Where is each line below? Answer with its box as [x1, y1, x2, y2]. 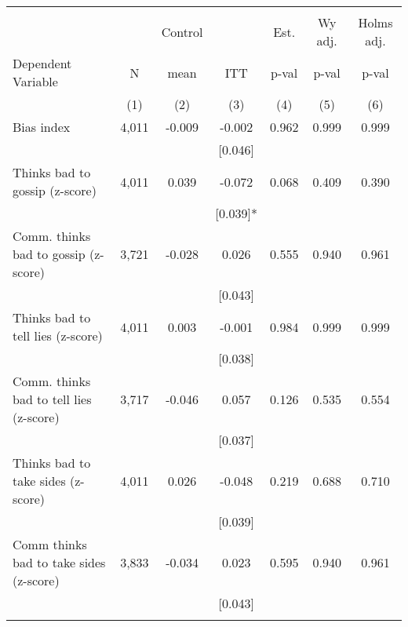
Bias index [13, 118, 71, 136]
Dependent [13, 54, 72, 72]
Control [161, 22, 203, 41]
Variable [13, 72, 58, 90]
